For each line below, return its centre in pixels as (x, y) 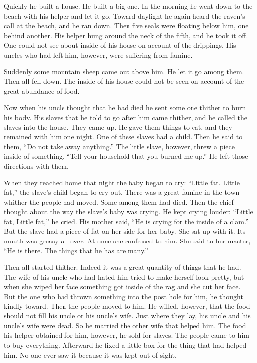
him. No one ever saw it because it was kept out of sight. (90, 354)
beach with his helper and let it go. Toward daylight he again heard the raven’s (125, 16)
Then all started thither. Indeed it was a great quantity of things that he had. (123, 267)
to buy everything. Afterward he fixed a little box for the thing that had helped (125, 345)
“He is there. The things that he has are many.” (76, 250)
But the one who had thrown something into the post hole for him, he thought (124, 296)
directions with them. (36, 165)
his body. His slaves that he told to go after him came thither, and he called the (126, 117)
